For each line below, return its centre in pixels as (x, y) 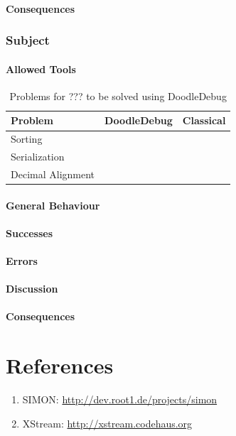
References (60, 365)
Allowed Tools (41, 69)
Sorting (27, 139)
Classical (204, 120)
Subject (28, 40)
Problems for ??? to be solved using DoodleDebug (118, 96)
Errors (22, 261)
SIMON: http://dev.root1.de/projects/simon (120, 399)
